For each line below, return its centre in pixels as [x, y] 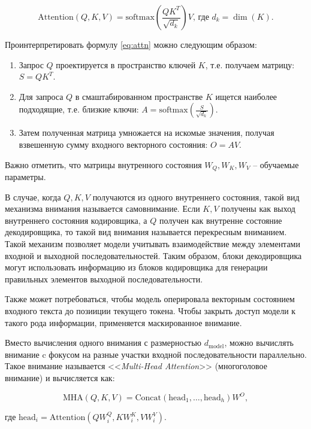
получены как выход [258, 209]
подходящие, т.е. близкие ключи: [79, 109]
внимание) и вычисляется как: [60, 377]
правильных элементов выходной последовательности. [104, 279]
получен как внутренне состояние [221, 220]
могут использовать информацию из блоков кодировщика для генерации [136, 267]
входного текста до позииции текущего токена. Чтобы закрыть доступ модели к [150, 310]
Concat [148, 398]
